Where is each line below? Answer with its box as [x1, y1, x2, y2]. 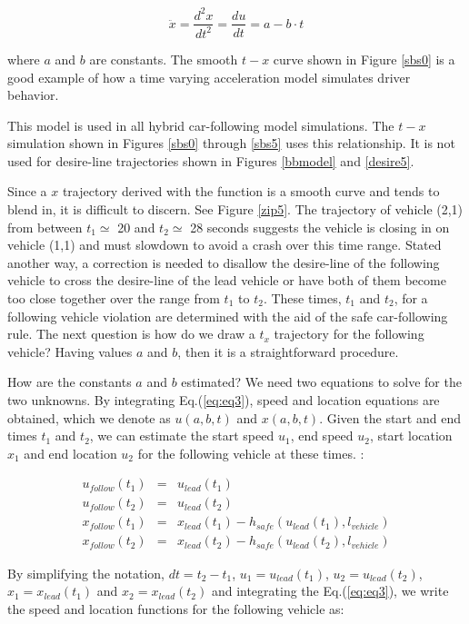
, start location [369, 426, 453, 445]
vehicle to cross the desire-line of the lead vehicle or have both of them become [7, 271, 446, 290]
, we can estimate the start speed [89, 426, 274, 445]
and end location [24, 443, 117, 462]
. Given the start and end [319, 408, 461, 427]
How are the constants [7, 372, 132, 391]
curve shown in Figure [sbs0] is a [273, 49, 455, 68]
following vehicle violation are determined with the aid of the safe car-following [7, 306, 448, 325]
